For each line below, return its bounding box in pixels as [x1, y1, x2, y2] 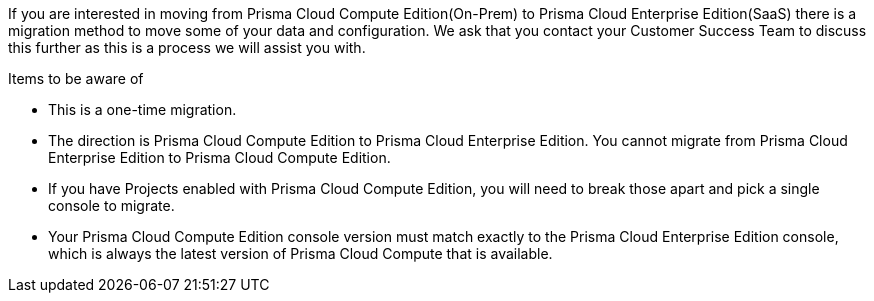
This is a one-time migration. [48, 101, 237, 118]
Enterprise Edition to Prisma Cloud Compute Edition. [48, 149, 391, 166]
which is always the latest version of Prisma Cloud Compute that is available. [48, 245, 553, 262]
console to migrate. [48, 197, 175, 214]
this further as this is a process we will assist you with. [8, 39, 366, 56]
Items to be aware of [8, 70, 144, 87]
